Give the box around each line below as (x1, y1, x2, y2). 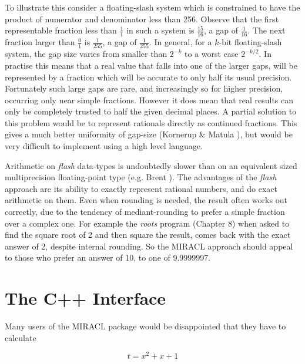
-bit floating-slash (219, 36, 282, 48)
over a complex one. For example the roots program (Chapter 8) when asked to (5, 217, 290, 229)
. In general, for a (149, 36, 212, 48)
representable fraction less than (5, 24, 117, 36)
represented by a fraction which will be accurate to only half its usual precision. (5, 70, 292, 83)
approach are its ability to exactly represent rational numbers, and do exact (5, 182, 278, 194)
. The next (247, 24, 286, 36)
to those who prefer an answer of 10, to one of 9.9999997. (5, 251, 211, 264)
